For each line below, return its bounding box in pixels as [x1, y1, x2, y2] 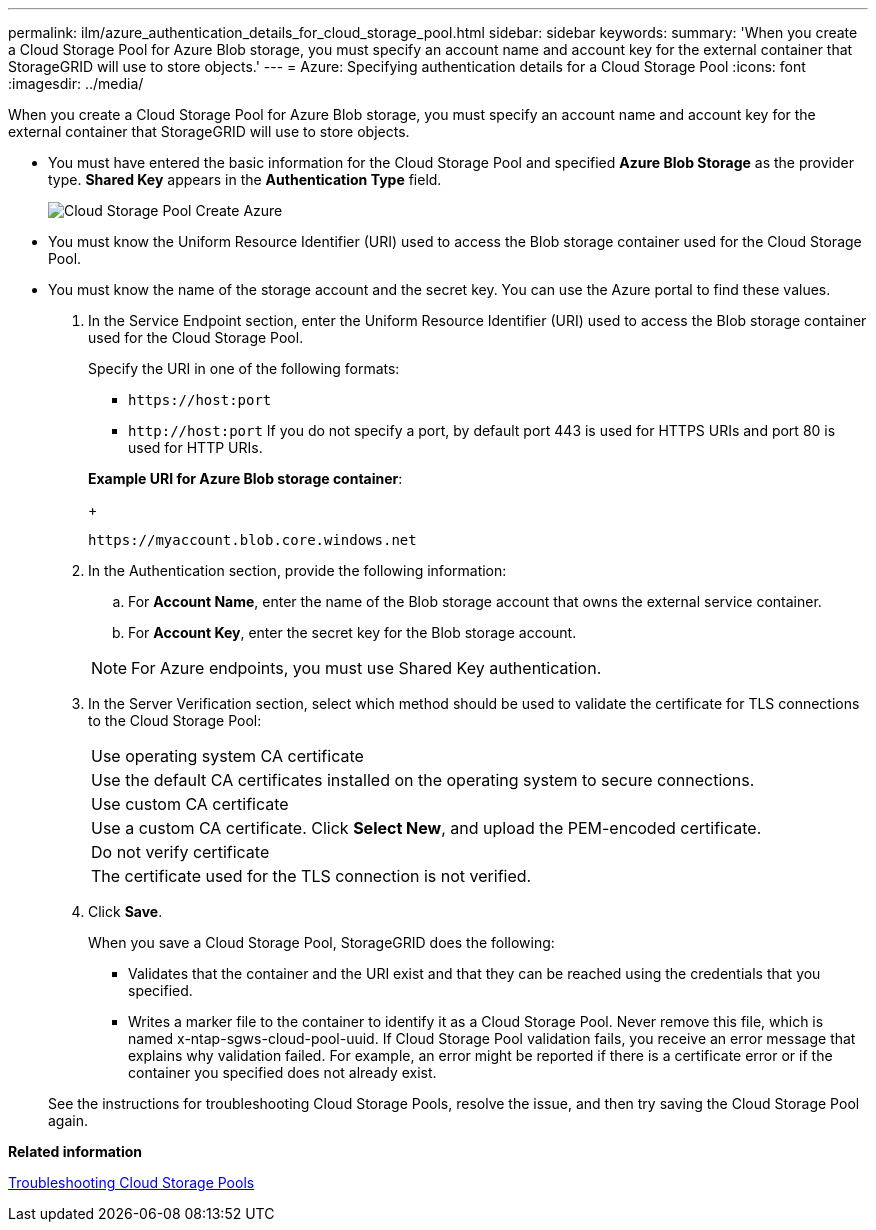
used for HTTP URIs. [128, 439, 263, 456]
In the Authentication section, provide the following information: [88, 562, 507, 579]
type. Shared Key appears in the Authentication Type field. [48, 171, 442, 188]
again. [48, 1112, 89, 1129]
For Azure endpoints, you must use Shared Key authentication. [131, 658, 602, 678]
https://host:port [128, 392, 272, 408]
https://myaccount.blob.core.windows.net [88, 532, 417, 548]
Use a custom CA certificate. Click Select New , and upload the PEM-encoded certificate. [91, 818, 762, 838]
